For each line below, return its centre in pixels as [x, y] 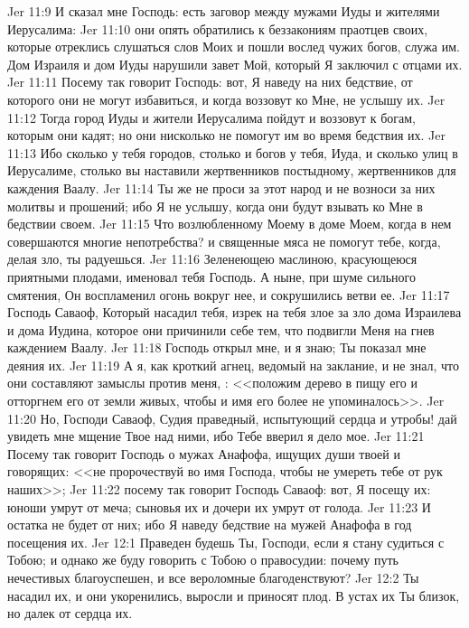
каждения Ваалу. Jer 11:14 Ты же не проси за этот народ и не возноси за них [221, 187]
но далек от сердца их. [70, 613]
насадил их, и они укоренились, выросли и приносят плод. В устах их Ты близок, [234, 595]
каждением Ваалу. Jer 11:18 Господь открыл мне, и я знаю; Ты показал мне [217, 347]
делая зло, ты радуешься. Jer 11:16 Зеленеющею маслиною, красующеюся [212, 259]
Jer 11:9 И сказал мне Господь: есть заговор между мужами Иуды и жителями [224, 11]
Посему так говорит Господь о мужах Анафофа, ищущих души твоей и [204, 453]
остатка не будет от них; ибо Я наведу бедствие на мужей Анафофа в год [210, 525]
